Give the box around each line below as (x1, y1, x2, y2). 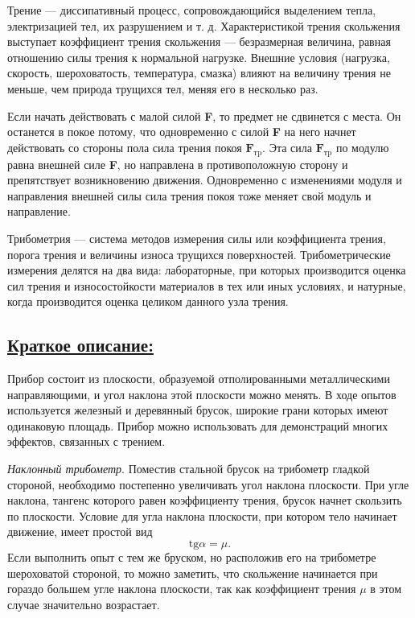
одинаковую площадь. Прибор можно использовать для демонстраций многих (7, 417, 388, 434)
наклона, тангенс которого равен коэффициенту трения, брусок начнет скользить (7, 492, 402, 509)
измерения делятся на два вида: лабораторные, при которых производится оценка (7, 262, 406, 278)
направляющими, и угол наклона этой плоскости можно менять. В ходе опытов (7, 385, 397, 402)
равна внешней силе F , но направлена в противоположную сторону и (7, 155, 348, 172)
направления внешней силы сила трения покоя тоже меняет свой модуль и (7, 187, 372, 204)
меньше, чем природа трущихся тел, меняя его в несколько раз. (7, 80, 318, 97)
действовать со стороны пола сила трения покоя (7, 138, 242, 155)
